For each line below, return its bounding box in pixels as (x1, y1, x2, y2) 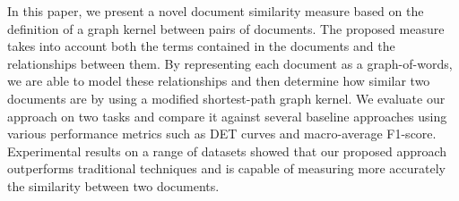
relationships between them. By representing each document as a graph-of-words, (7, 54, 453, 72)
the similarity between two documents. (7, 176, 220, 195)
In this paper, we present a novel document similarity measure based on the (7, 2, 424, 20)
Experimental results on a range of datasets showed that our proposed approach (7, 141, 447, 160)
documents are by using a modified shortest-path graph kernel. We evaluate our (7, 88, 446, 107)
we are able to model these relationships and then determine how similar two (7, 71, 430, 90)
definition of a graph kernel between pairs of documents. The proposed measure (7, 19, 445, 38)
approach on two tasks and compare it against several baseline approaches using (7, 106, 447, 125)
